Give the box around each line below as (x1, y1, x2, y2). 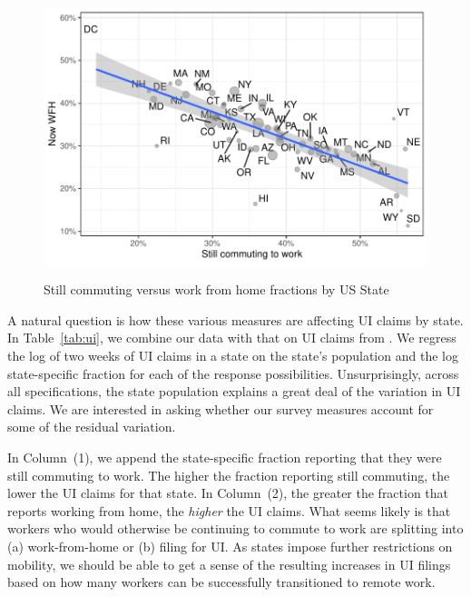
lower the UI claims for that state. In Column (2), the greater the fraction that (7, 483, 449, 502)
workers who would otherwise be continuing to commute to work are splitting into (7, 519, 464, 538)
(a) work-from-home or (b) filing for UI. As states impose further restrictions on (7, 536, 453, 555)
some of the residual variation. (7, 417, 176, 436)
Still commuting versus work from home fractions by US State (44, 280, 389, 299)
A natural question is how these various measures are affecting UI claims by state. (7, 310, 464, 329)
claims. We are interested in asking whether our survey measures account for (7, 399, 434, 418)
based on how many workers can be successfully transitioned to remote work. (7, 572, 436, 592)
